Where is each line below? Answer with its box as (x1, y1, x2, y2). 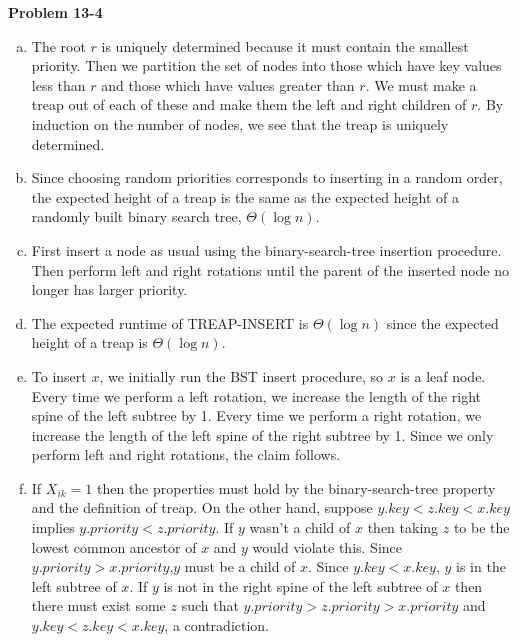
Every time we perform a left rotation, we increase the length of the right (31, 385, 482, 406)
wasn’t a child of (249, 517, 351, 538)
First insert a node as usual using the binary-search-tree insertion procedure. (31, 239, 502, 260)
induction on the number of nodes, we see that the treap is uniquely (31, 113, 449, 134)
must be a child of (184, 556, 296, 577)
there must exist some (31, 595, 166, 616)
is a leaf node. (400, 365, 486, 386)
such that (181, 595, 239, 616)
